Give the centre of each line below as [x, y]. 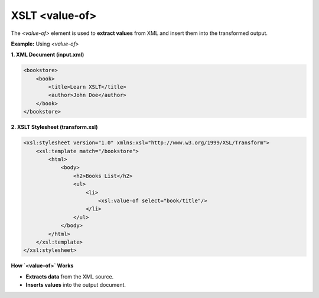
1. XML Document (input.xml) [48, 55]
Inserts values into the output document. [76, 285]
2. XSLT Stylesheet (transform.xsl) [54, 127]
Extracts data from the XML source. [70, 276]
